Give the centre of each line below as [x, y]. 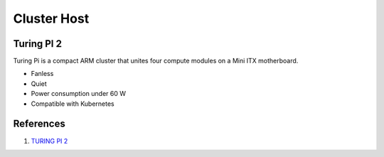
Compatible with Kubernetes [73, 104]
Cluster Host [51, 18]
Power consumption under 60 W [79, 94]
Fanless [42, 74]
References [39, 124]
